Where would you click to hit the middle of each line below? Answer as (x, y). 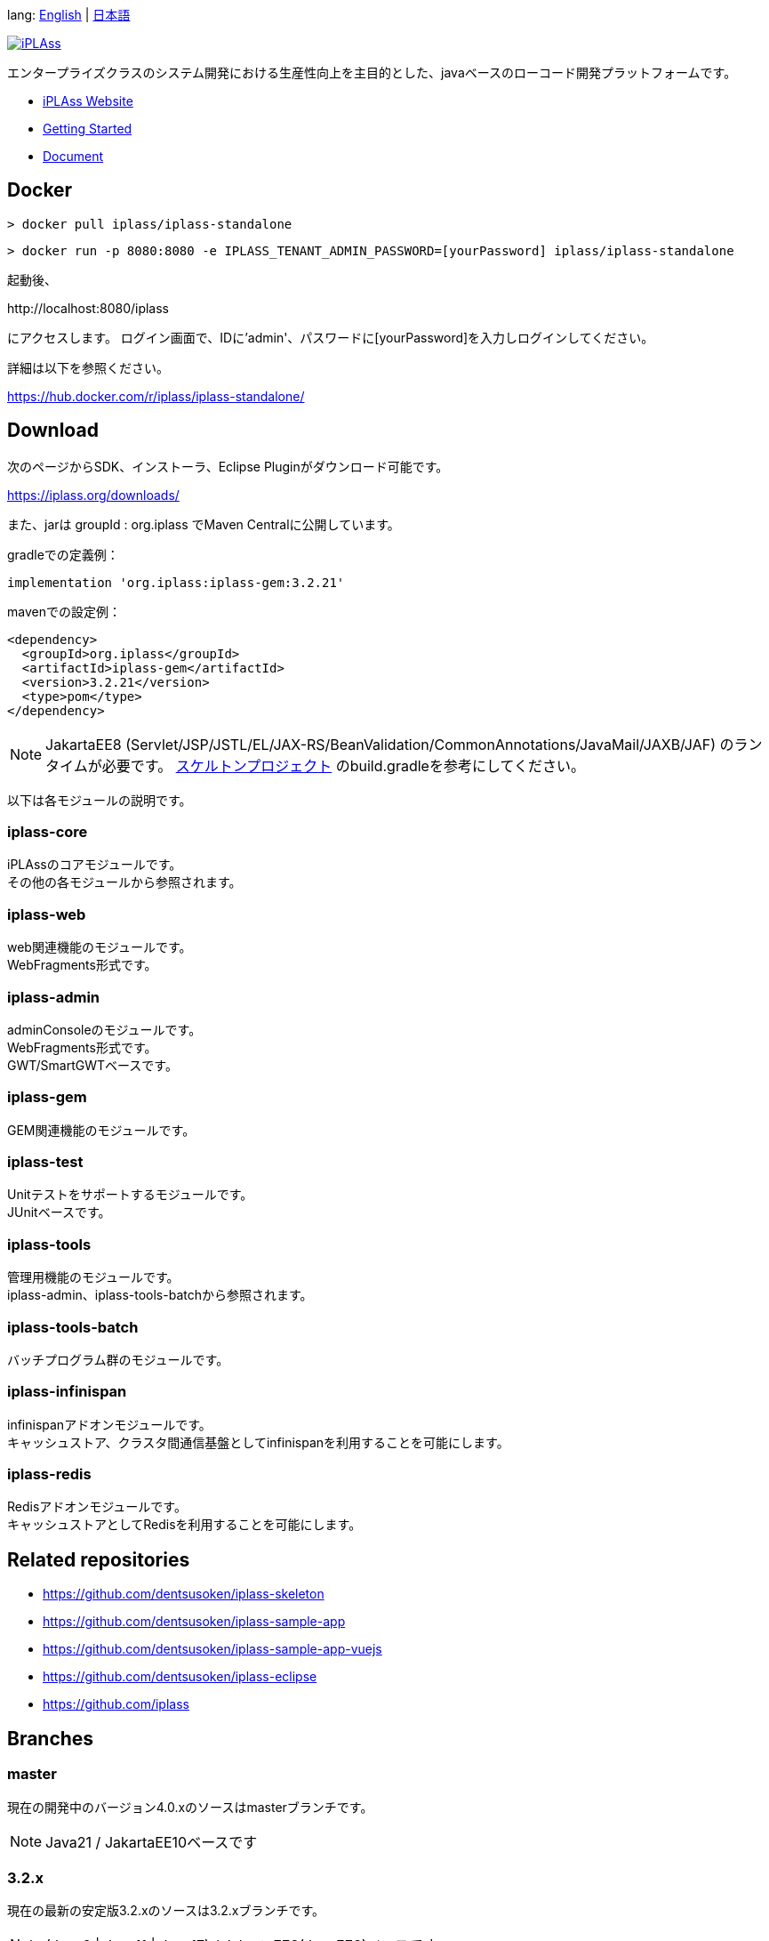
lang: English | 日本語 (69, 15)
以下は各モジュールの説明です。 (100, 800)
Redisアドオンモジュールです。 (97, 1507)
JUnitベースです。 (59, 1212)
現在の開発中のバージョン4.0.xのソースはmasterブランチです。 (190, 1807)
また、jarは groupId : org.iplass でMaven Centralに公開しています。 (204, 524)
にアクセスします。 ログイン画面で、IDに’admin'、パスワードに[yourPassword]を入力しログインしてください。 (331, 337)
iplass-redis (49, 1474)
